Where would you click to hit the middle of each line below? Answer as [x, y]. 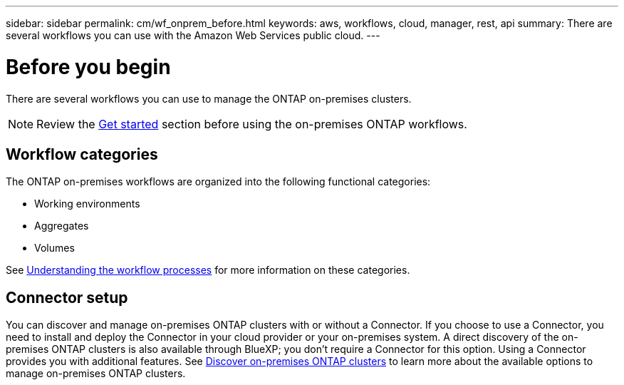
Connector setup [67, 297]
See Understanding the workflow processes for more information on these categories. [208, 270]
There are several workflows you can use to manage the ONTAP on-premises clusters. [209, 98]
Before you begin [88, 67]
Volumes [54, 248]
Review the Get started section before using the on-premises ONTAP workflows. [252, 124]
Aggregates [62, 226]
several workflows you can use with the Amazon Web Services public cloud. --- [193, 35]
